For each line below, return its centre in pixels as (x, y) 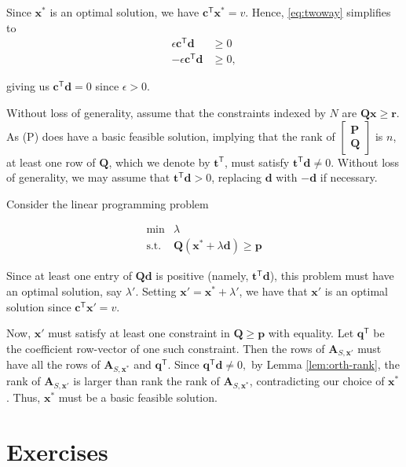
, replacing (237, 177)
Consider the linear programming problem (108, 203)
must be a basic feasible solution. (138, 397)
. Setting (156, 291)
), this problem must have (332, 276)
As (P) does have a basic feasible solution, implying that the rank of (171, 136)
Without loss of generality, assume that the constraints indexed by (166, 112)
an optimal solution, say (64, 291)
